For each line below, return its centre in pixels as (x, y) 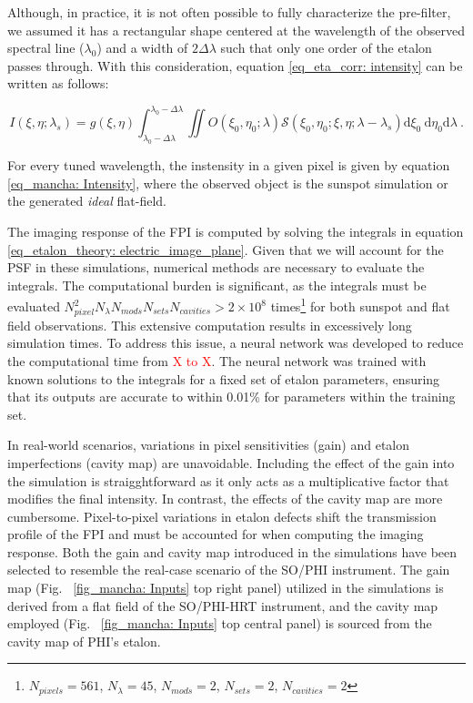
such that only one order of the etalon (326, 48)
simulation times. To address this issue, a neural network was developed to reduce (236, 343)
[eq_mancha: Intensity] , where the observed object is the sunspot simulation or (228, 183)
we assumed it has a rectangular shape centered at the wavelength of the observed (236, 30)
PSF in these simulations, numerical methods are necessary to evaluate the (216, 267)
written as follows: (58, 83)
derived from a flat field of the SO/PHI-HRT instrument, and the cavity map (223, 605)
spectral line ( (46, 48)
